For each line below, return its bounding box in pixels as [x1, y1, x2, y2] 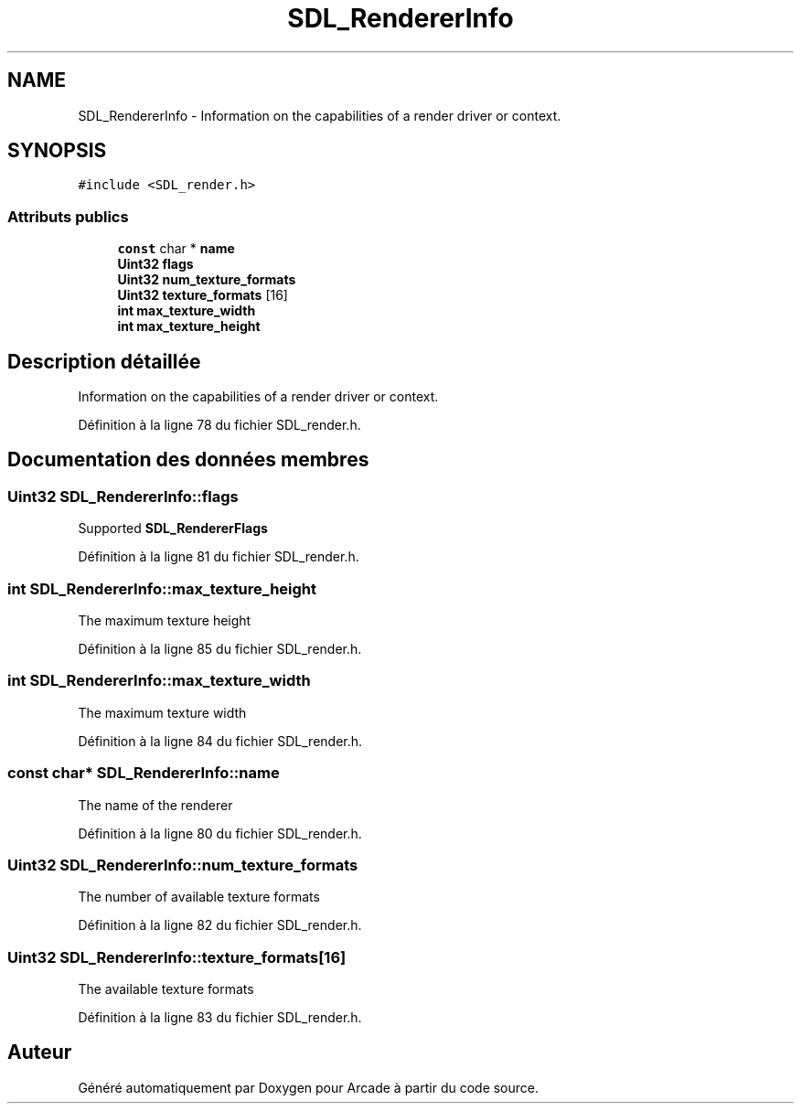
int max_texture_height [117, 318, 261, 335]
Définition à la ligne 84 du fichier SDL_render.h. [78, 732, 363, 749]
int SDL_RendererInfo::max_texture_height [7, 579, 317, 598]
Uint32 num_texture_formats [117, 272, 296, 288]
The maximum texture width [78, 704, 247, 721]
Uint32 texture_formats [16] [117, 287, 288, 304]
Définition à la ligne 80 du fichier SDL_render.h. [78, 825, 362, 841]
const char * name [117, 240, 235, 257]
